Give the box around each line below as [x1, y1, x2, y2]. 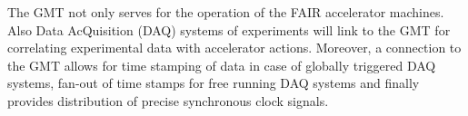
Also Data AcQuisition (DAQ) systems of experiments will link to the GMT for [7, 20, 451, 39]
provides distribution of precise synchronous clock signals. [7, 91, 329, 110]
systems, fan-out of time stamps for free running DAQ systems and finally [7, 73, 420, 92]
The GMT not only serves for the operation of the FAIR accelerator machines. [7, 3, 444, 21]
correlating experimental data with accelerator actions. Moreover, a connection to [7, 38, 462, 57]
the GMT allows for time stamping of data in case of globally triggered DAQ [7, 55, 436, 74]
